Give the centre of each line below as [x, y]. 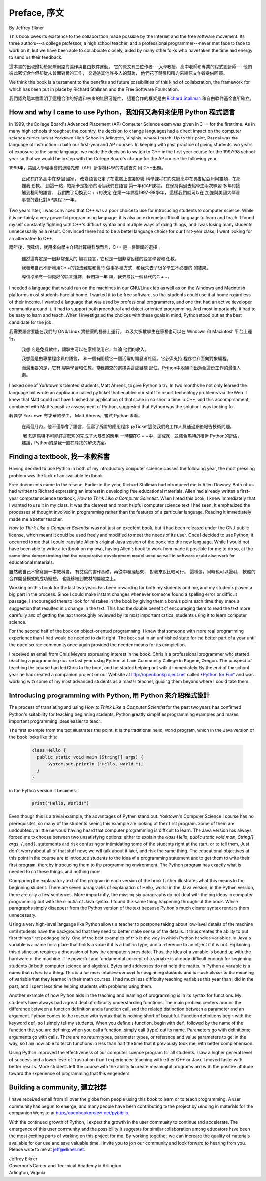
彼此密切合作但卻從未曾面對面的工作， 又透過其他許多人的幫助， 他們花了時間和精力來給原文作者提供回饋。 [118, 73]
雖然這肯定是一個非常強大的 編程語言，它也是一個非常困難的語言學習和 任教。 [100, 258]
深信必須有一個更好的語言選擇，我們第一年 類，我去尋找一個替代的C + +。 [97, 277]
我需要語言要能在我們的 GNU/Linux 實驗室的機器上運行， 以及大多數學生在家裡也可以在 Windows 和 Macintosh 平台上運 [131, 331]
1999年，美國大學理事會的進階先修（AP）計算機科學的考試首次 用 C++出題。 [87, 168]
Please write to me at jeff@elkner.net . [47, 1150]
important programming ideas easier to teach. [56, 721]
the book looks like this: [33, 737]
